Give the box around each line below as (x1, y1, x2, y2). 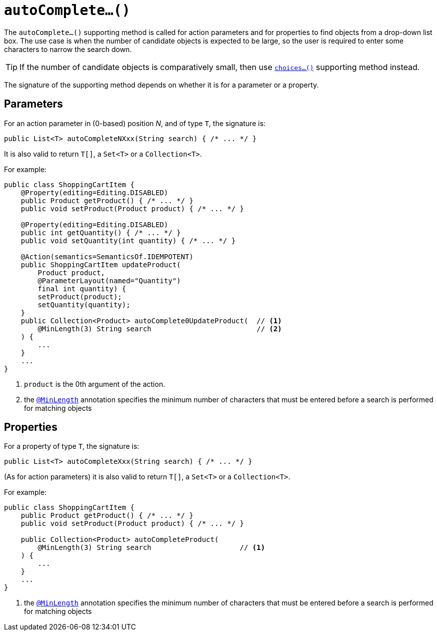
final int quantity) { (37, 284, 126, 293)
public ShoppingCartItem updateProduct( (20, 260, 181, 269)
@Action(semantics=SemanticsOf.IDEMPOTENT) (20, 252, 194, 261)
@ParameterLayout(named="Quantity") (37, 276, 181, 285)
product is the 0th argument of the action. (24, 379, 165, 388)
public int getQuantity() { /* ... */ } (20, 228, 181, 237)
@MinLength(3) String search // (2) (37, 324, 282, 333)
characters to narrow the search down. (4, 45, 132, 54)
